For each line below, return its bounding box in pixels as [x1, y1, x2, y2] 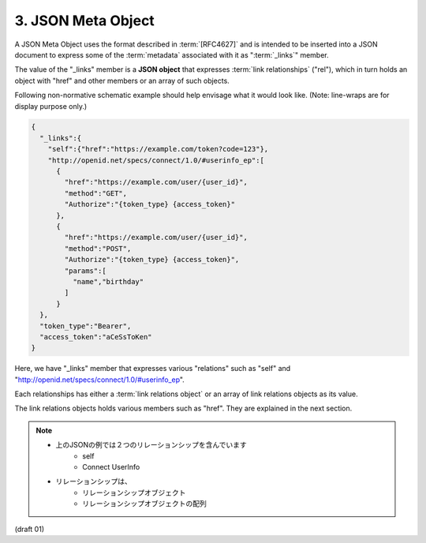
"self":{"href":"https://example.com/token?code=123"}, [47, 144, 269, 154]
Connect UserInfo [82, 462, 140, 472]
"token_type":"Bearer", [39, 321, 132, 331]
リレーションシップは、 [55, 477, 132, 486]
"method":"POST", [64, 244, 132, 253]
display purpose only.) [14, 101, 88, 110]
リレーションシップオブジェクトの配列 [82, 499, 207, 508]
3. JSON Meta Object [14, 12, 155, 29]
